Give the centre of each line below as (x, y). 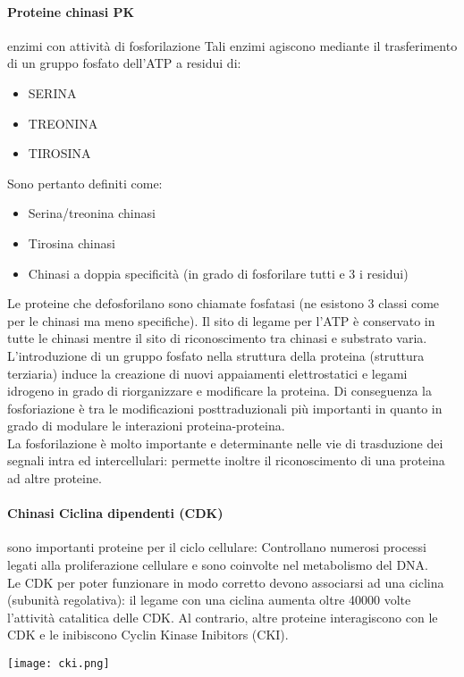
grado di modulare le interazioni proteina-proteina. (146, 426)
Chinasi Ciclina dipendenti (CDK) (115, 513)
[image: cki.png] (59, 664)
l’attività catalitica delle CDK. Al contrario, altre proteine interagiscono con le (223, 617)
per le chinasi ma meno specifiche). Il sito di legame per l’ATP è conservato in (221, 320)
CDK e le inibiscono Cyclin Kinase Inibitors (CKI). (148, 635)
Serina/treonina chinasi (92, 213)
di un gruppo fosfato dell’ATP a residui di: (124, 63)
